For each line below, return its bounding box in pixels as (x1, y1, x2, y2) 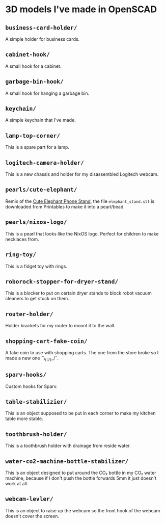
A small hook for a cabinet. (5, 63, 62, 69)
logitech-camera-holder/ (5, 159, 85, 166)
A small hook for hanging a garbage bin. (5, 90, 90, 96)
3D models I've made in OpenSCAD (5, 4, 157, 15)
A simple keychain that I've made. (5, 117, 76, 123)
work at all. (5, 480, 29, 486)
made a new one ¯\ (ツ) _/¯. (5, 355, 59, 362)
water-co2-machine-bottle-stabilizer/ (5, 457, 129, 465)
